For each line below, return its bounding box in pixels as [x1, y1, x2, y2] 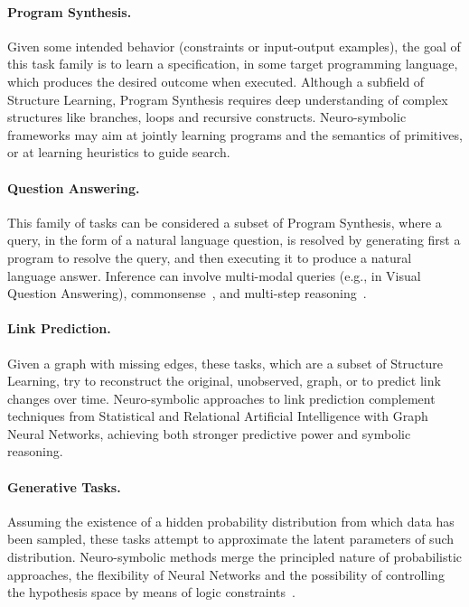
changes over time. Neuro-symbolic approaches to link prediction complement [7, 388, 436, 407]
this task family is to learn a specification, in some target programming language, [7, 54, 458, 73]
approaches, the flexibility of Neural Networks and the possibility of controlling [7, 565, 445, 584]
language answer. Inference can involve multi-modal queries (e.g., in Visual [7, 266, 421, 285]
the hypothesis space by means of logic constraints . [7, 583, 295, 602]
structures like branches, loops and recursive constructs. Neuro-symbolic [7, 107, 407, 126]
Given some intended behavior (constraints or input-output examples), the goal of [7, 36, 461, 55]
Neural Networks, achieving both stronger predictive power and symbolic [7, 424, 411, 443]
